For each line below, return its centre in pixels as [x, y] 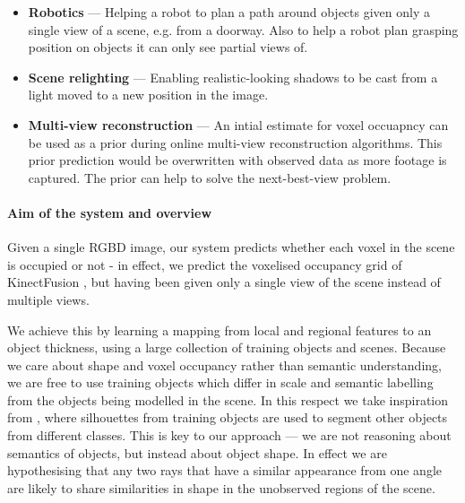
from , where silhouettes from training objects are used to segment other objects [228, 417]
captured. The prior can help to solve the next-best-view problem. [210, 177]
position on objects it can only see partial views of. [168, 47]
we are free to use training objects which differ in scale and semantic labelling [220, 382]
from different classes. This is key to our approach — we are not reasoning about [229, 435]
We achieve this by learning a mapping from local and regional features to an [220, 330]
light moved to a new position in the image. [148, 95]
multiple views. [48, 299]
